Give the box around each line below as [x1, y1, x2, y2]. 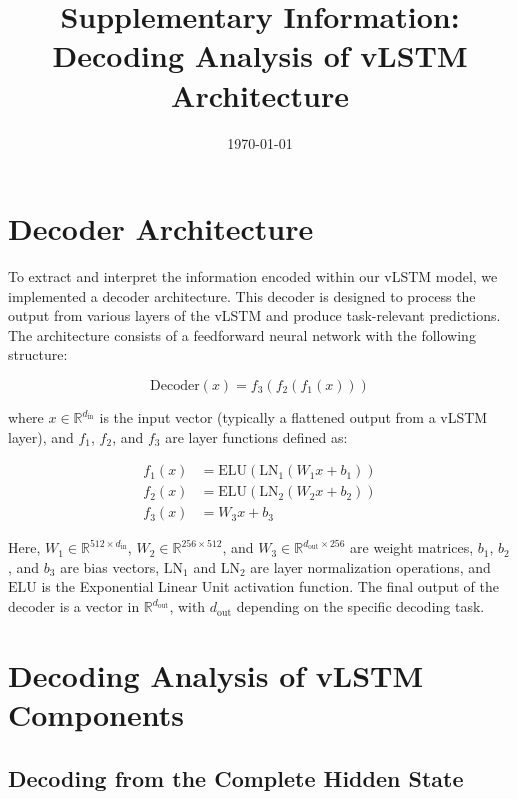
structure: [8, 344, 68, 365]
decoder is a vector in [8, 596, 140, 617]
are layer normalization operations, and [250, 556, 491, 577]
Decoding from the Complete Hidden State [8, 762, 464, 793]
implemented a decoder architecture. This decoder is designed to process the [8, 285, 476, 306]
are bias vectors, [60, 556, 160, 577]
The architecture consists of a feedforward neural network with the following [8, 324, 476, 345]
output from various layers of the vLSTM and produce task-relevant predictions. [8, 305, 501, 326]
